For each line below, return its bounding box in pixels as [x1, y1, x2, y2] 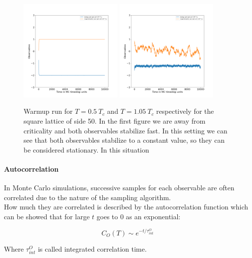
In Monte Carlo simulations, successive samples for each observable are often [4, 182, 234, 193]
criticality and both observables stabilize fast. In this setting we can [24, 125, 227, 135]
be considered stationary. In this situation [24, 144, 149, 155]
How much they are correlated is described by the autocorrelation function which [4, 202, 248, 212]
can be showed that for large [4, 211, 90, 221]
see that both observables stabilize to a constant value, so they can [24, 135, 225, 145]
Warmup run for [24, 106, 73, 116]
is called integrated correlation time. [38, 243, 147, 254]
